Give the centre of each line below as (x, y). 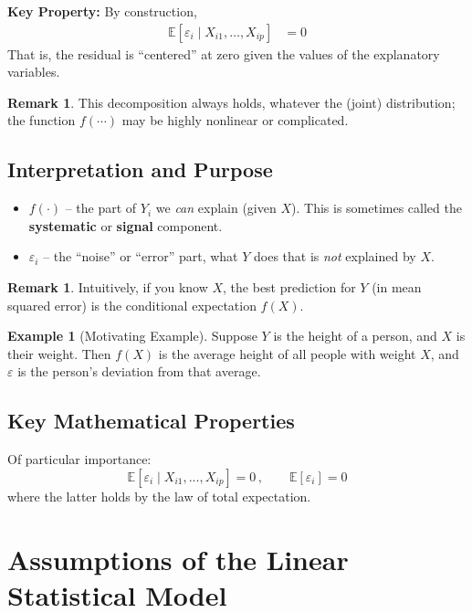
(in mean (397, 286)
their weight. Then (59, 353)
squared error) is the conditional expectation (132, 305)
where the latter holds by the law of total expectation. (159, 496)
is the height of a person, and (355, 336)
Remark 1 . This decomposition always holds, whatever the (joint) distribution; (231, 102)
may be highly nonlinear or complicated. (235, 120)
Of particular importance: (79, 459)
